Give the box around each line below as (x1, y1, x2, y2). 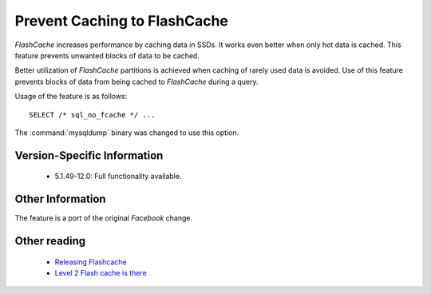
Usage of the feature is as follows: (14, 92, 128, 101)
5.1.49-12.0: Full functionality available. (54, 172, 182, 181)
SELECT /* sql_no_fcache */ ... (29, 110, 156, 119)
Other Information (14, 193, 107, 206)
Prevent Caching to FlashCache (14, 12, 229, 30)
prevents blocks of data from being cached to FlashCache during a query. (14, 77, 259, 86)
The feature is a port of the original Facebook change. (14, 213, 193, 223)
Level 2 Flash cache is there (54, 268, 147, 277)
